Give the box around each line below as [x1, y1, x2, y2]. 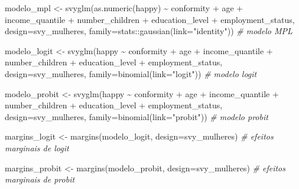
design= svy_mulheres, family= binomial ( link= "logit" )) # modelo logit [5, 67, 257, 79]
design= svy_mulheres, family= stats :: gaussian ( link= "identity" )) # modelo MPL [5, 25, 292, 37]
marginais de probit [5, 173, 75, 185]
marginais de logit [5, 141, 69, 154]
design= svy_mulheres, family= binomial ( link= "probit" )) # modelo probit [5, 110, 268, 122]
